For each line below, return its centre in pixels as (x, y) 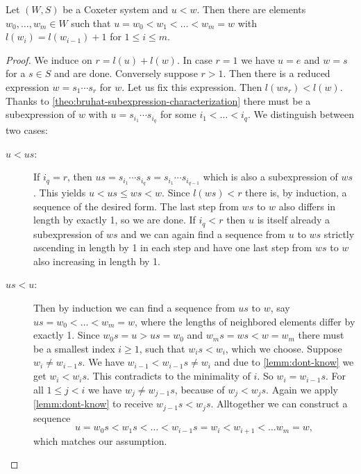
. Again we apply (302, 389)
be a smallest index (74, 348)
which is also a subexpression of (270, 177)
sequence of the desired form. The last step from (136, 206)
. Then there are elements (251, 9)
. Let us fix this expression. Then (192, 86)
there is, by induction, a (296, 193)
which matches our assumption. (100, 440)
